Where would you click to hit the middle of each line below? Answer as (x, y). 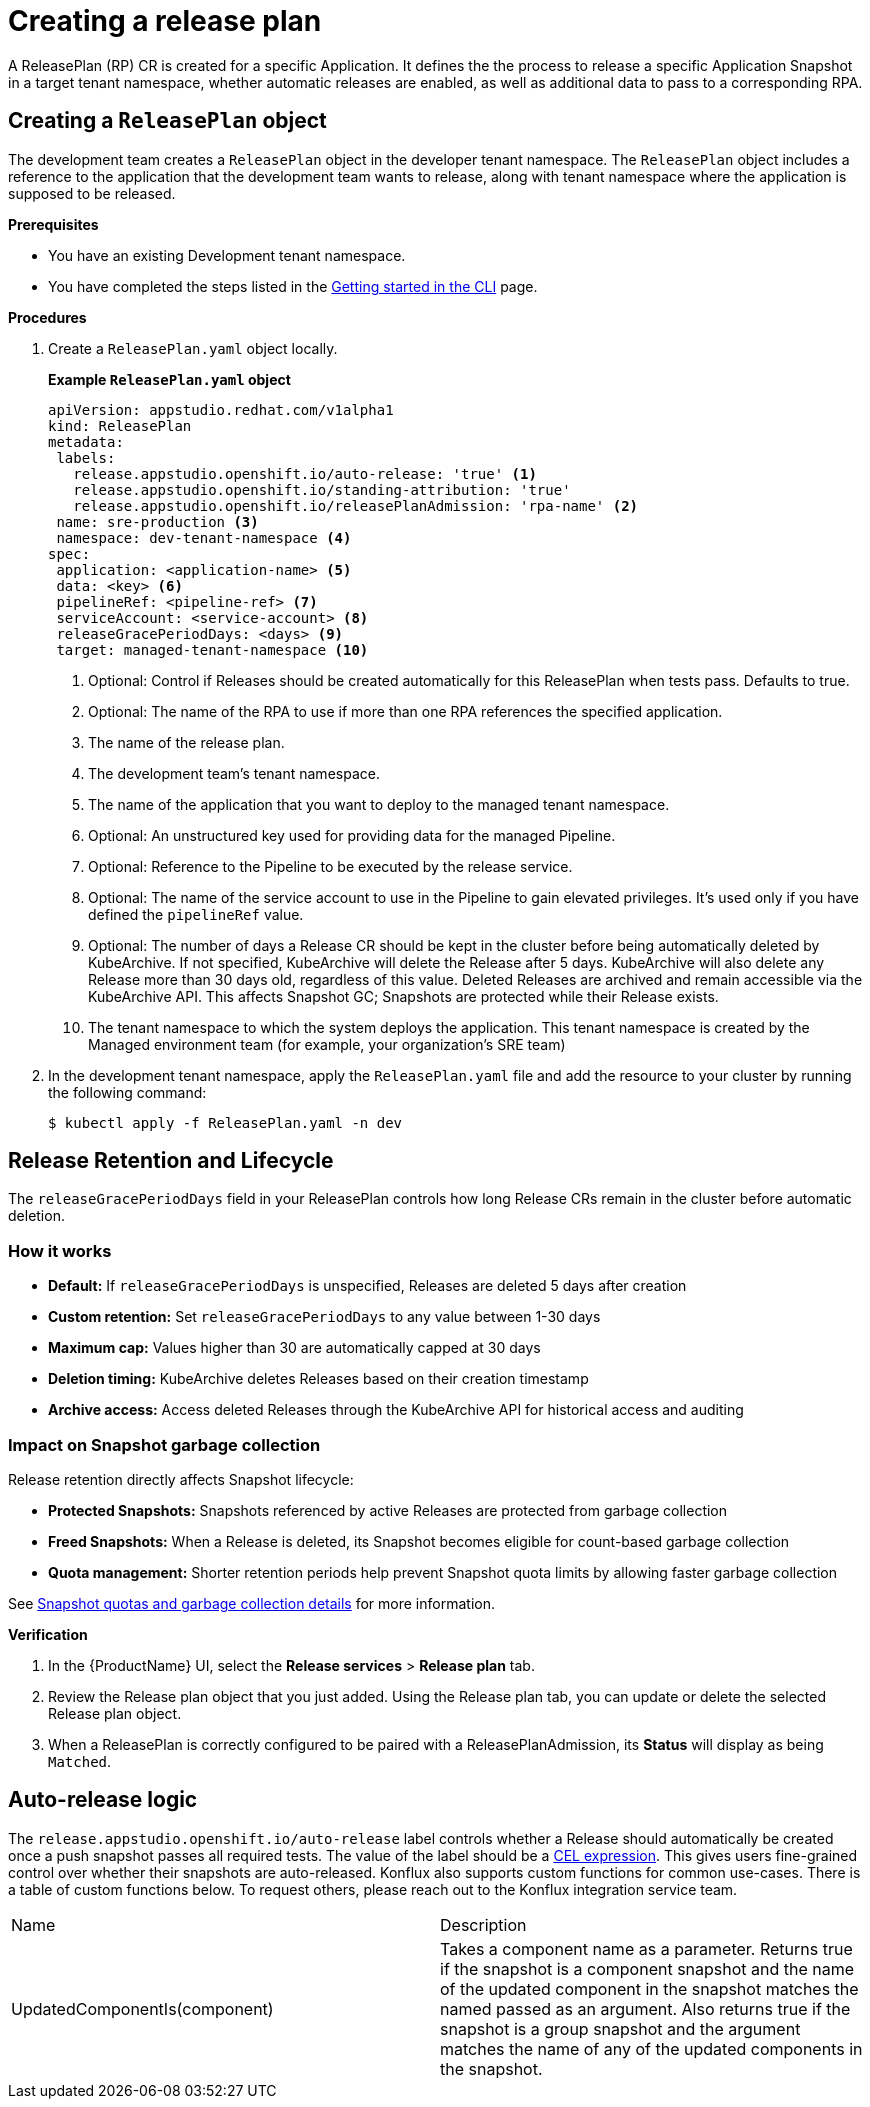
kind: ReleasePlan (120, 425)
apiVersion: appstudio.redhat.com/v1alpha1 (221, 409)
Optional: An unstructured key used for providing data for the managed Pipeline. (352, 835)
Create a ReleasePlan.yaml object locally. (193, 348)
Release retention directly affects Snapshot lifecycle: (181, 1479)
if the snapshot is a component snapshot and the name (647, 1968)
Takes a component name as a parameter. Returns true (646, 1948)
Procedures (47, 317)
